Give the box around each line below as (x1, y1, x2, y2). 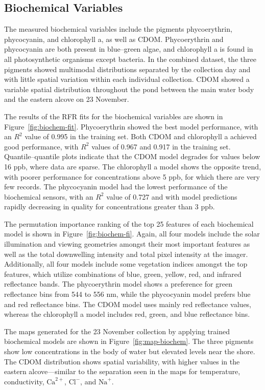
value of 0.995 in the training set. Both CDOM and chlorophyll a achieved (25, 131, 257, 142)
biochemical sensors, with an (4, 191, 93, 202)
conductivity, (4, 376, 44, 386)
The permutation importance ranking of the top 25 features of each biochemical (4, 218, 254, 229)
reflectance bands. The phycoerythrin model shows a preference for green (4, 278, 232, 289)
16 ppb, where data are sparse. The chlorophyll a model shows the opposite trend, (4, 161, 261, 171)
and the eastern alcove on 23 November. (4, 94, 129, 104)
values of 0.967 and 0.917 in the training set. (91, 141, 231, 151)
